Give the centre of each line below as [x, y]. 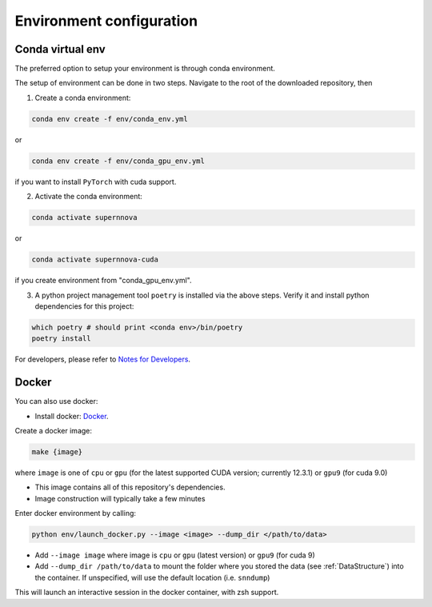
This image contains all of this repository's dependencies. [130, 487]
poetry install [61, 339]
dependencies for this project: [84, 306]
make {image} [57, 451]
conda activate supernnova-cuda [95, 260]
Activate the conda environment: [89, 197]
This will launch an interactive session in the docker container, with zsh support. [147, 593]
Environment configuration [106, 21]
